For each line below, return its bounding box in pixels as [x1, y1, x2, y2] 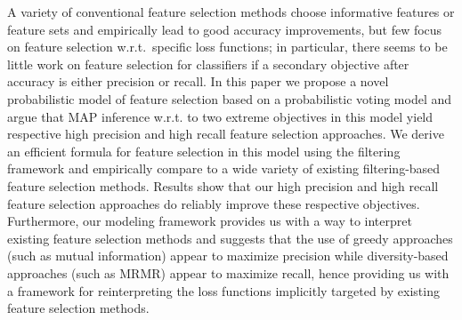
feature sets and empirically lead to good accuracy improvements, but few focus [7, 20, 442, 38]
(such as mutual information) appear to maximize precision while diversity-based [7, 246, 449, 265]
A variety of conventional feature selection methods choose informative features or [7, 3, 455, 20]
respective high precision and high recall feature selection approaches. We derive [7, 124, 444, 143]
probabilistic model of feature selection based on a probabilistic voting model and [7, 89, 452, 108]
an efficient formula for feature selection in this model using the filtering [7, 141, 401, 160]
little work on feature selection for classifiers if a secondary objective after [7, 54, 409, 73]
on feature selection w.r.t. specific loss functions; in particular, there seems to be [7, 37, 448, 56]
